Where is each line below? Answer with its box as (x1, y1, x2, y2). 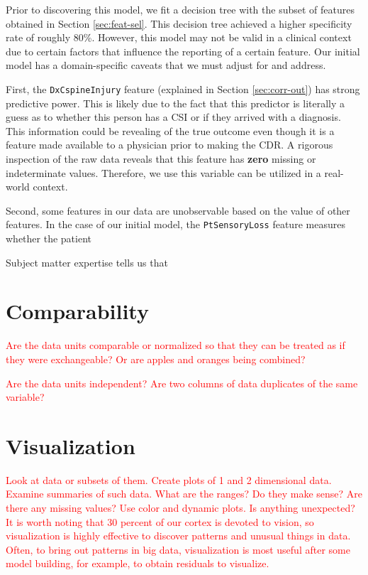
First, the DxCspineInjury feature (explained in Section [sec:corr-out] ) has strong (6, 81, 360, 96)
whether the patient (6, 231, 91, 246)
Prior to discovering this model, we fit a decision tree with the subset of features (6, 2, 355, 16)
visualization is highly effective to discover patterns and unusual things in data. (6, 528, 351, 543)
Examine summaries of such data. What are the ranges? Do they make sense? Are (6, 486, 362, 501)
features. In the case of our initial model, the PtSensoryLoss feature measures (6, 217, 345, 232)
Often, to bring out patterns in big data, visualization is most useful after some (6, 542, 350, 557)
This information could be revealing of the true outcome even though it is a (6, 123, 335, 138)
